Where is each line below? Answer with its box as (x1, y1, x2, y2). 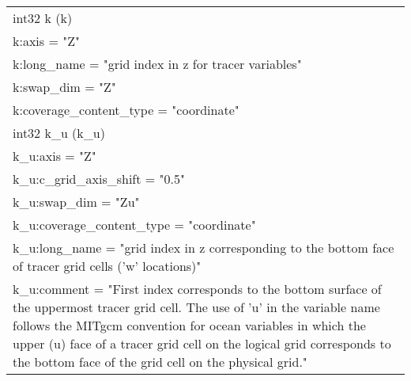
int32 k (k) (13, 9, 73, 27)
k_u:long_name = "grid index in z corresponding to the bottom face (13, 238, 394, 257)
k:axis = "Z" (13, 32, 80, 50)
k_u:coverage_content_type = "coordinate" (13, 215, 256, 234)
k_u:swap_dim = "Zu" (13, 192, 140, 211)
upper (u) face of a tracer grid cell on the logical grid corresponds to (13, 334, 391, 352)
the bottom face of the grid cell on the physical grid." (13, 352, 307, 371)
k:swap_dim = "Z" (13, 78, 116, 96)
